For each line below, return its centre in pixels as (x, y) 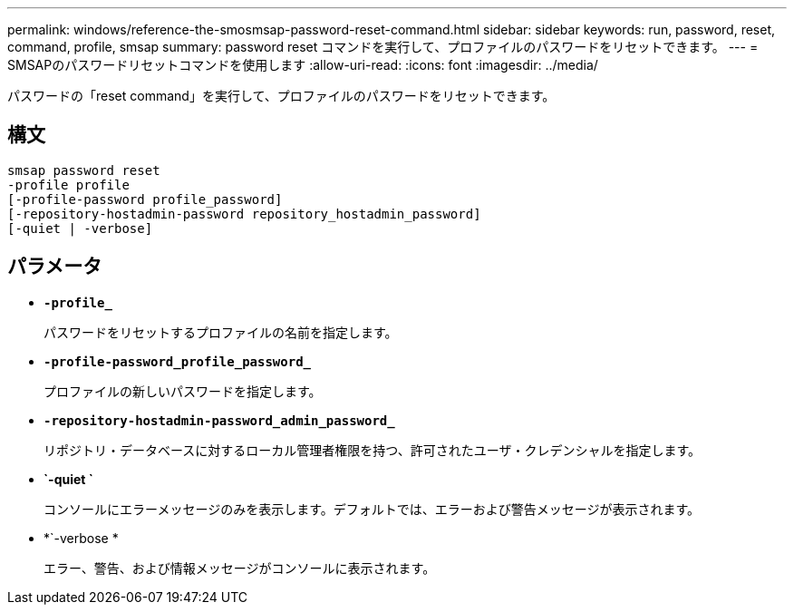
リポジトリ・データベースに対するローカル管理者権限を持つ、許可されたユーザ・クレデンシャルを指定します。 (373, 450)
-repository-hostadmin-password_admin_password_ (219, 420)
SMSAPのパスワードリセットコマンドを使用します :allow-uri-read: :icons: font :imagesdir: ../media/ (303, 65)
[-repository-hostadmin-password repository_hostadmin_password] (244, 214)
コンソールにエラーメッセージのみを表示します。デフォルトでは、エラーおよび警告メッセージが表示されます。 (372, 509)
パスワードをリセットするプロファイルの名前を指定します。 (221, 332)
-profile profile (68, 185)
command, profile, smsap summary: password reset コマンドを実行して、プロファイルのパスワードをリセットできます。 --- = (383, 47)
